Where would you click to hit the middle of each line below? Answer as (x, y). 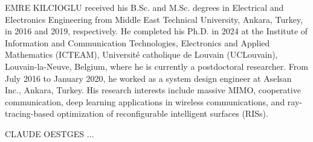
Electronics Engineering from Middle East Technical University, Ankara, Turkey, (154, 19)
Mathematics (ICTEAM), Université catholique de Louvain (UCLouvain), (141, 54)
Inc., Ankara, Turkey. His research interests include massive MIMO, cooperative (153, 90)
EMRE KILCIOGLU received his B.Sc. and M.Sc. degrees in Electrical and (144, 7)
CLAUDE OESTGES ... (50, 133)
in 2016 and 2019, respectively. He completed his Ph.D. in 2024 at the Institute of (156, 31)
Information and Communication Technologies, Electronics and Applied (137, 42)
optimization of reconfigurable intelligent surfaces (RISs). (163, 113)
